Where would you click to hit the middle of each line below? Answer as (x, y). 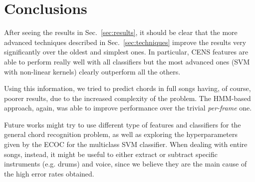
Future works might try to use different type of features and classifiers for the (123, 124)
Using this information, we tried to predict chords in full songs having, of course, (127, 88)
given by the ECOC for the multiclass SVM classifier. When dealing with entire (126, 144)
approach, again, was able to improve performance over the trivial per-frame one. (128, 108)
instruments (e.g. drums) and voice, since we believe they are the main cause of (126, 164)
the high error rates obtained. (49, 173)
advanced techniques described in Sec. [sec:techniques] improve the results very (125, 42)
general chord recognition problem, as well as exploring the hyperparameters (121, 134)
